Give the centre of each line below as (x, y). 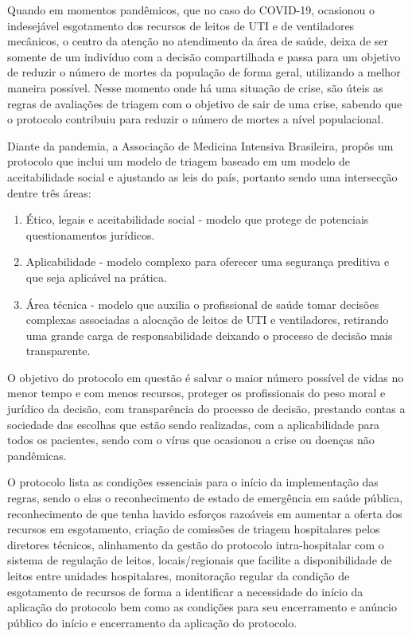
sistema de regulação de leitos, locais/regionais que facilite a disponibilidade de (200, 560)
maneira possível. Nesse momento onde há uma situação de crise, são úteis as (195, 87)
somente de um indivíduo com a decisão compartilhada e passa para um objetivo (204, 56)
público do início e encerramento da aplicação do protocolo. (152, 622)
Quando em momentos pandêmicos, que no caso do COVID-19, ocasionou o (191, 10)
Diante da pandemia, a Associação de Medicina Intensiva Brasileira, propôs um (200, 145)
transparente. (58, 351)
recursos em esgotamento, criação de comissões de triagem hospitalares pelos (194, 529)
